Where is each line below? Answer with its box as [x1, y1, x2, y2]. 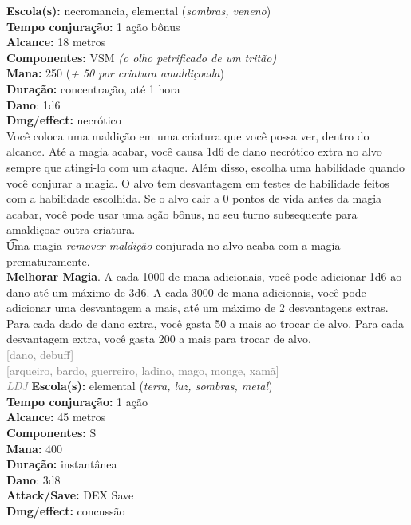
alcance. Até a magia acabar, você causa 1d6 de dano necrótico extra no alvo [6, 143, 382, 160]
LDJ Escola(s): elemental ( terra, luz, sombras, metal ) [6, 377, 273, 394]
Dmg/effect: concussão [6, 503, 125, 519]
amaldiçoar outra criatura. [6, 221, 136, 238]
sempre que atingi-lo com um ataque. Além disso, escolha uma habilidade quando [6, 158, 405, 175]
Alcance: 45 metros [6, 409, 106, 425]
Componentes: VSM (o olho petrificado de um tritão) [6, 49, 277, 65]
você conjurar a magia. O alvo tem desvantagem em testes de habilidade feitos [6, 174, 389, 191]
